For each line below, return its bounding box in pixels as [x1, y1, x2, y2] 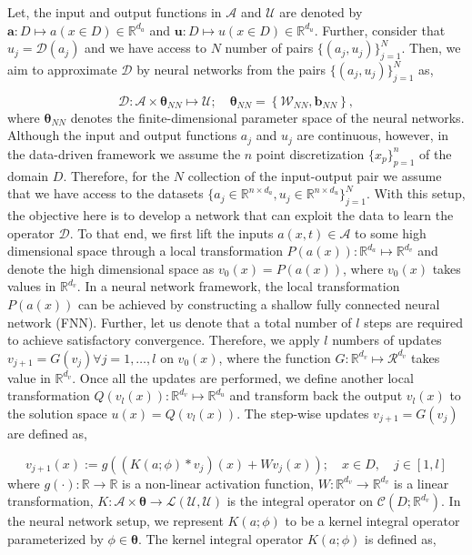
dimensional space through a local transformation [7, 241, 283, 260]
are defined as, [7, 423, 88, 442]
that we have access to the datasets [7, 184, 204, 203]
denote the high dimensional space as [7, 258, 215, 277]
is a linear [394, 473, 449, 492]
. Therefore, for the [63, 166, 170, 185]
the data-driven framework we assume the [7, 144, 241, 163]
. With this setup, [366, 184, 466, 203]
